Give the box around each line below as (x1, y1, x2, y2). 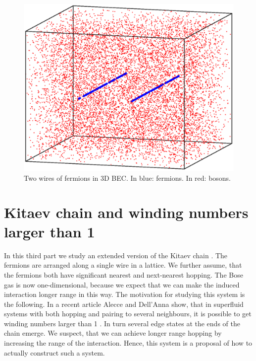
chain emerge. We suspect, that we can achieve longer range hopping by (4, 328, 222, 338)
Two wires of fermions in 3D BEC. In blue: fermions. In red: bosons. (24, 172, 231, 183)
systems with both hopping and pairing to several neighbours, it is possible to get (4, 308, 252, 319)
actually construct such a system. (4, 347, 105, 358)
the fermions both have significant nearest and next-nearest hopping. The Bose (4, 269, 243, 280)
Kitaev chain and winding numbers (4, 202, 249, 222)
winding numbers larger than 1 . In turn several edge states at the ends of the (4, 318, 240, 328)
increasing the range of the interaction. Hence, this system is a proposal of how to (4, 338, 253, 348)
